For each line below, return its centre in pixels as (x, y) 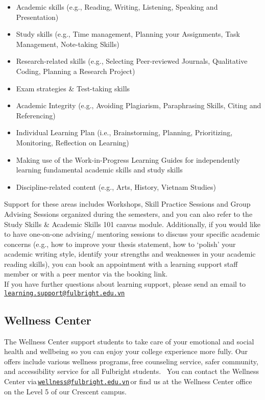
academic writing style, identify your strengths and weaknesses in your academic (130, 254)
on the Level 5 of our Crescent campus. (65, 391)
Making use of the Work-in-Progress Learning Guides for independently (128, 159)
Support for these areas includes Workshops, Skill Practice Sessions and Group (127, 204)
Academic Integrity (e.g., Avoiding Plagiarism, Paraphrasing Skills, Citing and (139, 105)
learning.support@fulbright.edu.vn (65, 293)
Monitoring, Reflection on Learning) (73, 142)
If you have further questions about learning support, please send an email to (125, 284)
